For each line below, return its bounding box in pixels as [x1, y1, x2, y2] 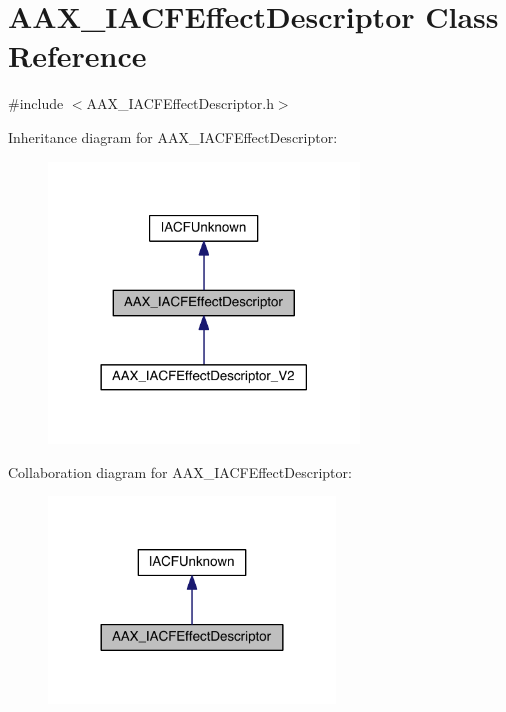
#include [8, 93, 64, 114]
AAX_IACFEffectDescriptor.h [86, 93, 274, 114]
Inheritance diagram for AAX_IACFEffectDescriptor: [8, 126, 338, 147]
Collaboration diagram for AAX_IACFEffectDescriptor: [8, 461, 352, 482]
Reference [8, 35, 147, 76]
